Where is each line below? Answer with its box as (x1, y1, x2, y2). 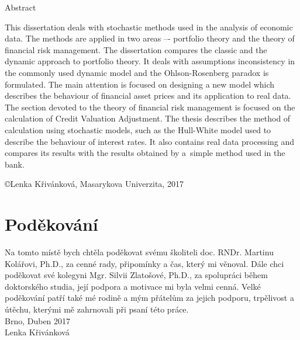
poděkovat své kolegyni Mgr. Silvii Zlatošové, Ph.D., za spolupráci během (5, 269, 268, 281)
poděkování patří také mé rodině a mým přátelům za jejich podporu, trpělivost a (5, 292, 294, 304)
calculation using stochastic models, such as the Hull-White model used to (5, 123, 271, 136)
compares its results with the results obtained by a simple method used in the (5, 147, 285, 159)
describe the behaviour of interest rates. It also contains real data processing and (5, 135, 295, 147)
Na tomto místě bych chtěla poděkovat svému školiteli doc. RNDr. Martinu (5, 246, 274, 258)
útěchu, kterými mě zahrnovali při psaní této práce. (5, 303, 189, 315)
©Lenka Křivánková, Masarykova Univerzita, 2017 (5, 178, 184, 190)
